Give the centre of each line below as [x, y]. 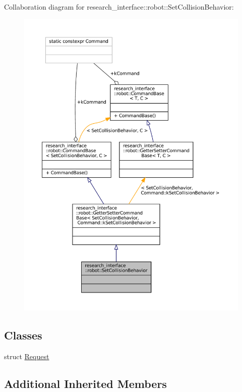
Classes [23, 335]
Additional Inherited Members [85, 383]
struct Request [27, 356]
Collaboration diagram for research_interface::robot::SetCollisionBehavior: [119, 7]
